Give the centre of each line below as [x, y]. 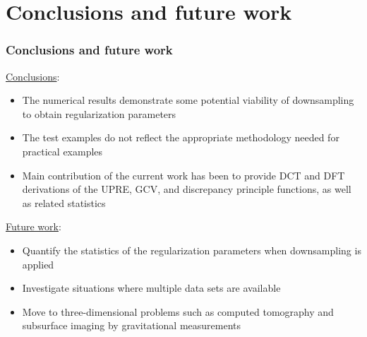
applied [38, 264]
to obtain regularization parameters [99, 113]
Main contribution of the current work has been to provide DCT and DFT [183, 175]
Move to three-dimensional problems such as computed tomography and [178, 311]
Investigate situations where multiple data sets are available [151, 288]
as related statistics [64, 202]
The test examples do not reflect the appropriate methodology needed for [181, 137]
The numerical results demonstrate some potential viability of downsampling [188, 100]
